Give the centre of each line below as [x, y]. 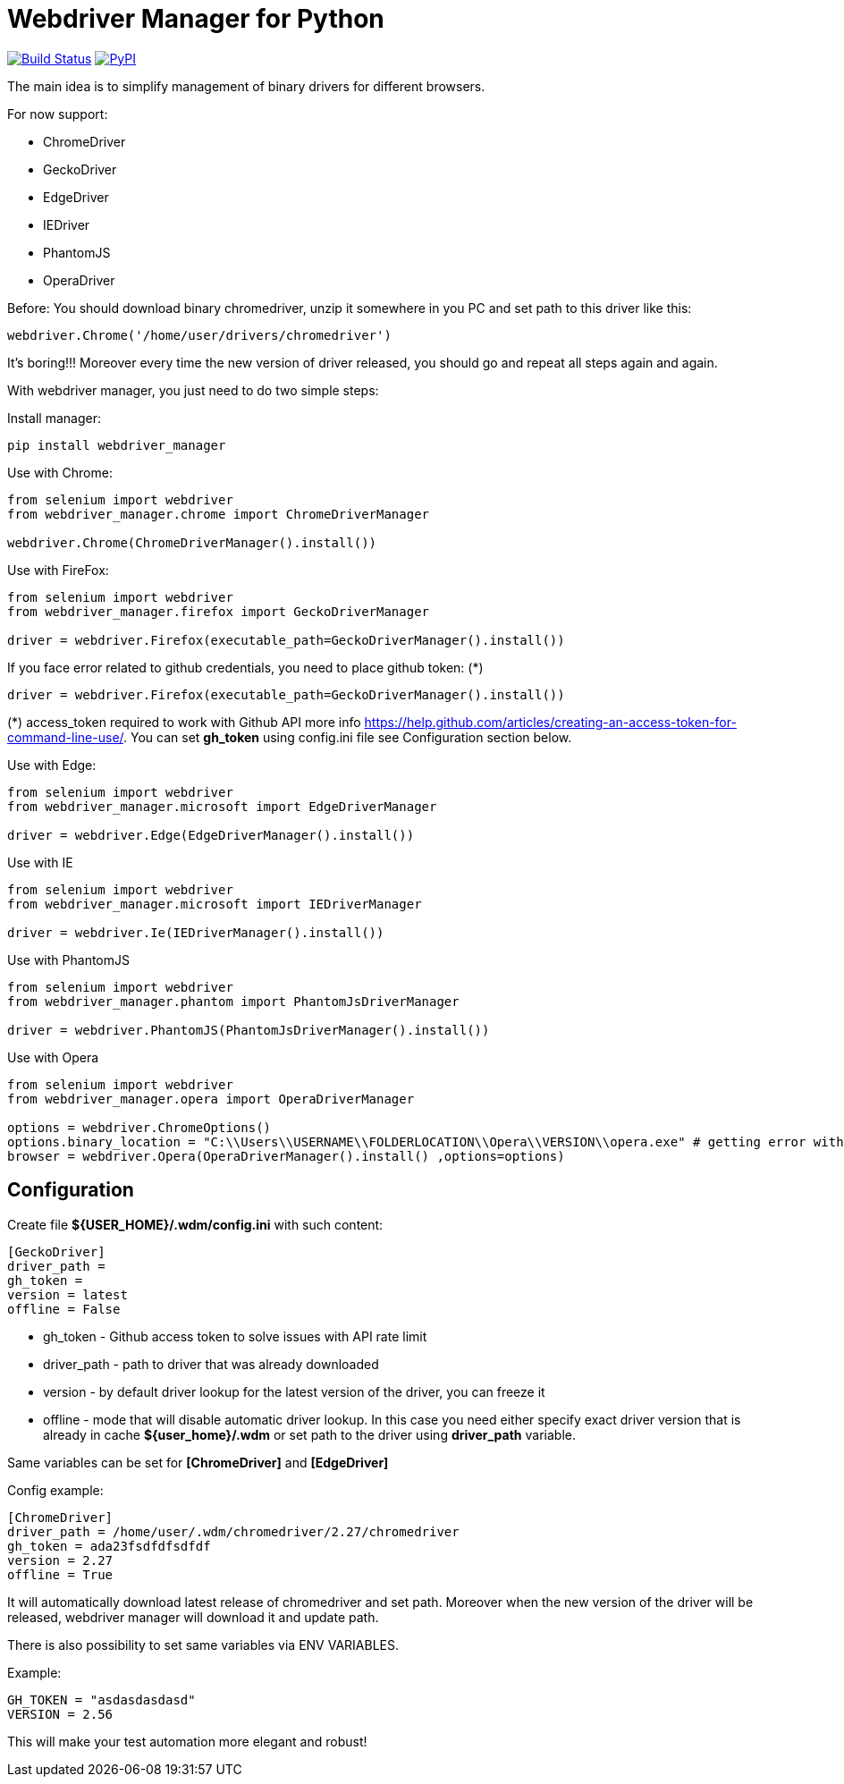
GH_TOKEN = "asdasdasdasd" [101, 1699]
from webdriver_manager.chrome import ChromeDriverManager [219, 514]
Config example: [55, 1490]
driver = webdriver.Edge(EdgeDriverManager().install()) [211, 835]
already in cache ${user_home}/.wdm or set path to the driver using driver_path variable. [310, 1434]
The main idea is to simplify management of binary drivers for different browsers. [246, 86]
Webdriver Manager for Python [196, 19]
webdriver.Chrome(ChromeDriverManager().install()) [192, 542]
